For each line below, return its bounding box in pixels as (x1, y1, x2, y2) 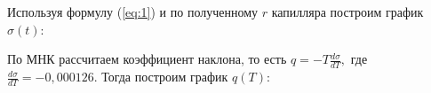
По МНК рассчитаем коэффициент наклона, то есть (7, 50, 287, 68)
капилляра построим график (271, 3, 424, 20)
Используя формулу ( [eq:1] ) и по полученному (7, 3, 259, 20)
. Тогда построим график (93, 67, 228, 86)
